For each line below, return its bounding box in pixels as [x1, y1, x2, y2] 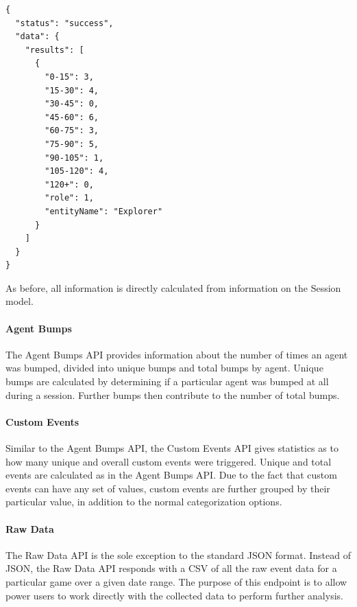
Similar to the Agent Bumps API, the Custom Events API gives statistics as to [5, 441, 338, 455]
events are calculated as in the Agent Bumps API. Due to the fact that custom [5, 468, 337, 482]
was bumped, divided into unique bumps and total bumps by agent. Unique [5, 360, 323, 375]
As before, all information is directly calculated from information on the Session [5, 280, 341, 295]
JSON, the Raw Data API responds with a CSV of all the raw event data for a [5, 561, 337, 575]
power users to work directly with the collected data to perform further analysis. [5, 588, 343, 602]
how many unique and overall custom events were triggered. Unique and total [5, 454, 332, 468]
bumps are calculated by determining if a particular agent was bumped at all [5, 374, 329, 389]
